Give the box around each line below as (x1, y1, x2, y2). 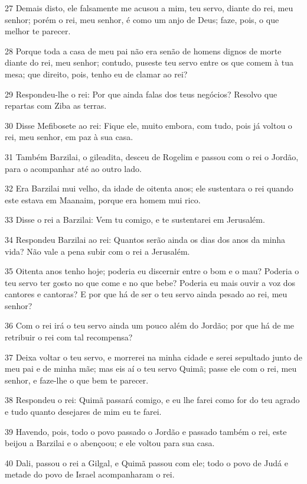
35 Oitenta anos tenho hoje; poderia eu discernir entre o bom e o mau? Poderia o (5, 265, 299, 277)
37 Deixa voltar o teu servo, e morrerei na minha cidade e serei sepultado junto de (5, 350, 302, 363)
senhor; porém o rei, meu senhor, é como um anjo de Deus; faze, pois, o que (5, 13, 279, 25)
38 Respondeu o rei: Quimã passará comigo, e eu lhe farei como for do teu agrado (5, 394, 300, 406)
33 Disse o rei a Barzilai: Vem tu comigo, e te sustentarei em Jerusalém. (5, 213, 265, 226)
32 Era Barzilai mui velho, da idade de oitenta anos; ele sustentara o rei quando (5, 182, 293, 194)
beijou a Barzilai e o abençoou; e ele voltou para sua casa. (5, 437, 215, 449)
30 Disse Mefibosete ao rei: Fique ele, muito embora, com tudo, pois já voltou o (5, 119, 292, 131)
